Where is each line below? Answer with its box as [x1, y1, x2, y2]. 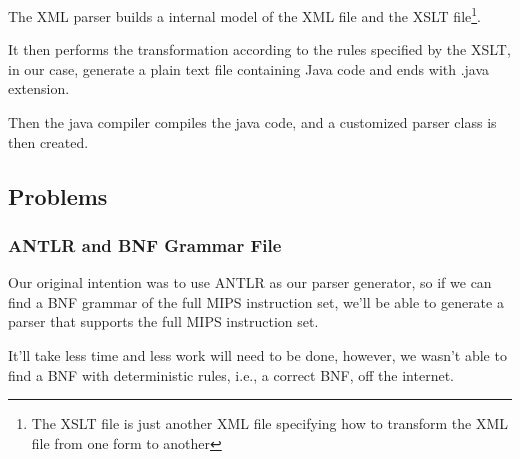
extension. [8, 78, 70, 99]
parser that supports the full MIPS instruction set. [8, 311, 319, 332]
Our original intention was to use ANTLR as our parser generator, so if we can [8, 272, 492, 293]
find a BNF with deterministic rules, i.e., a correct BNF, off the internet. [8, 364, 454, 385]
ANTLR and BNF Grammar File [8, 232, 282, 257]
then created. [8, 131, 89, 152]
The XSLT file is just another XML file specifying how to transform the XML [31, 413, 509, 434]
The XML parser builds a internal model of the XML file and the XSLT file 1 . [8, 3, 482, 26]
